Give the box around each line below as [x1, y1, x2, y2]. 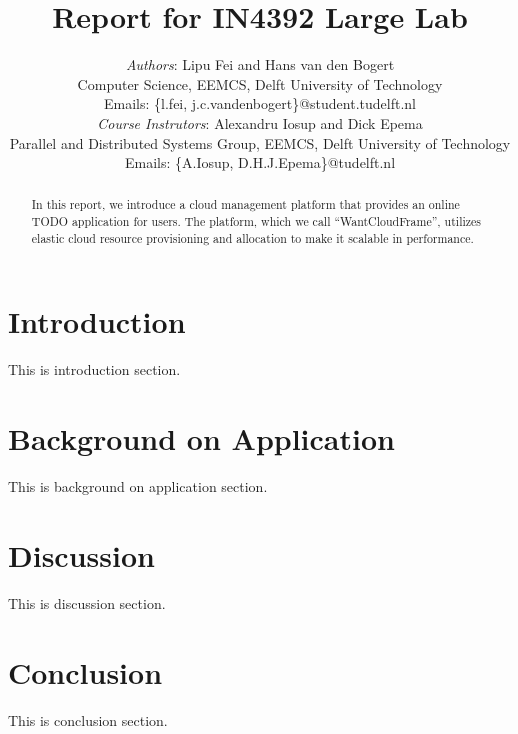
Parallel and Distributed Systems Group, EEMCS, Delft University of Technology [9, 132, 511, 153]
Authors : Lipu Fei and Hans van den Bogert [125, 54, 395, 75]
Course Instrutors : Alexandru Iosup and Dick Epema [97, 112, 423, 133]
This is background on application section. [8, 476, 268, 497]
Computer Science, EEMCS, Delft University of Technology [77, 73, 443, 94]
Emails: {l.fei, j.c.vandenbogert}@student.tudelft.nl [104, 93, 416, 114]
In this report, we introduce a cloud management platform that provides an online [31, 196, 460, 213]
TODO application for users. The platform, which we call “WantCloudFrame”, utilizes [31, 213, 482, 230]
